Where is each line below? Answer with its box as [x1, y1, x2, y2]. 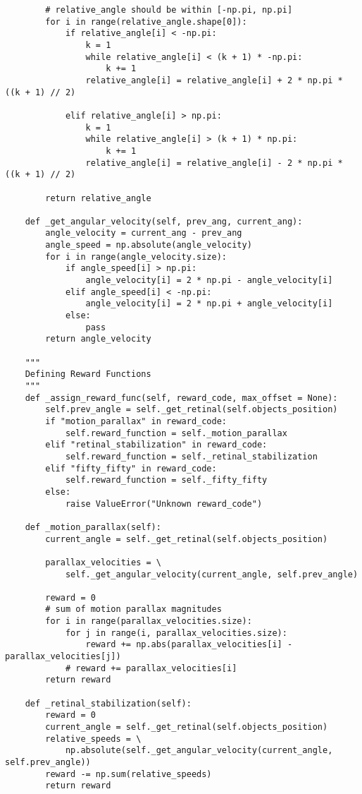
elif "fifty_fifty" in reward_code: [45, 463, 217, 474]
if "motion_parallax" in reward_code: [45, 416, 227, 426]
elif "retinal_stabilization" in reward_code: [45, 440, 268, 450]
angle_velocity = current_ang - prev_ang [45, 228, 242, 239]
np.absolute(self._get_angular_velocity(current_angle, [65, 745, 333, 756]
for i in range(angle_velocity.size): [45, 251, 227, 262]
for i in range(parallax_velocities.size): [45, 616, 252, 627]
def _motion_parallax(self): [25, 522, 161, 532]
